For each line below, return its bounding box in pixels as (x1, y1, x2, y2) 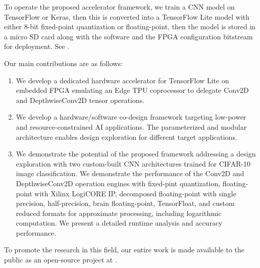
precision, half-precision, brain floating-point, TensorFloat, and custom (16, 198, 235, 208)
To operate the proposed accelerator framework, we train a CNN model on (4, 2, 235, 12)
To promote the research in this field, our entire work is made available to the (4, 244, 245, 255)
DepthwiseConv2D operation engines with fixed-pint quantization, (16, 178, 221, 188)
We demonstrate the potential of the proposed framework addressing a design (16, 148, 256, 159)
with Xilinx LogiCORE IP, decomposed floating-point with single (34, 188, 236, 198)
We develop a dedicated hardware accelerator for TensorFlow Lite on (16, 75, 229, 85)
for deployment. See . (4, 41, 70, 51)
